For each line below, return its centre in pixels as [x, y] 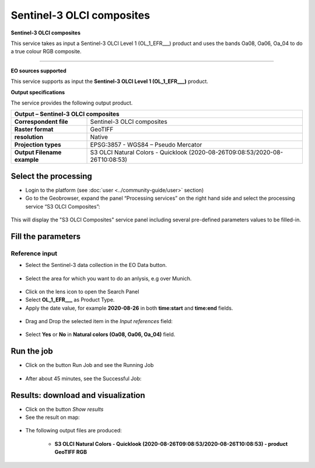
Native [99, 137]
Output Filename [38, 152]
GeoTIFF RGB [71, 452]
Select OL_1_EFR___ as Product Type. [70, 300]
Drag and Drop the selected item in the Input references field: [99, 321]
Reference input [34, 253]
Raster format [34, 130]
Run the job [32, 351]
